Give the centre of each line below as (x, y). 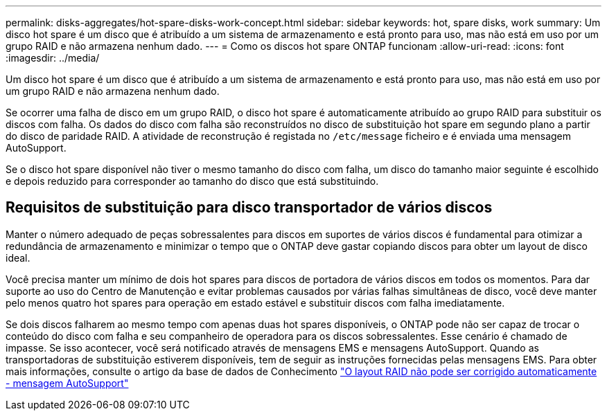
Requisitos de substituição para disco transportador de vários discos (249, 208)
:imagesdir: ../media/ (53, 58)
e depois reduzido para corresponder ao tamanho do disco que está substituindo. (192, 181)
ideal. (18, 257)
